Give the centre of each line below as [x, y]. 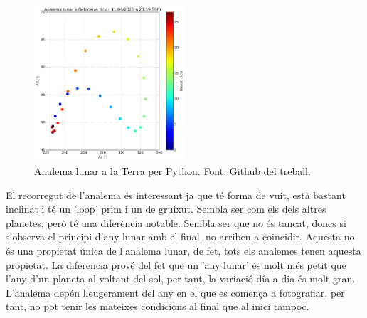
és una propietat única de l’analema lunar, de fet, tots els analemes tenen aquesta [183, 250]
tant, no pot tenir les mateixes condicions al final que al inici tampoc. [158, 306]
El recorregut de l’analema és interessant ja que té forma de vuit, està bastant [176, 195]
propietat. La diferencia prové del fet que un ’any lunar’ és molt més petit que [176, 264]
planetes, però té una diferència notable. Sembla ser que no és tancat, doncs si [176, 222]
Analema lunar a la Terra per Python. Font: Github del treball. [172, 170]
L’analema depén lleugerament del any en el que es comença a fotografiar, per [175, 292]
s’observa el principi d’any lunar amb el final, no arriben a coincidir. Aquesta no [180, 237]
